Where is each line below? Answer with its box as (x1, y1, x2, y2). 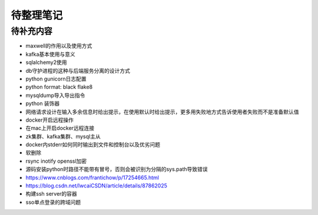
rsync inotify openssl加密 (25, 157, 87, 164)
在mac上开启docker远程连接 (25, 125, 94, 132)
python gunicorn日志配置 (25, 75, 87, 82)
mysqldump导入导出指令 (25, 92, 85, 99)
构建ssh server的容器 (25, 190, 78, 197)
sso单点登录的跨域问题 (25, 199, 81, 206)
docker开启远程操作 (25, 116, 74, 123)
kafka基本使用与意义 (25, 51, 76, 58)
